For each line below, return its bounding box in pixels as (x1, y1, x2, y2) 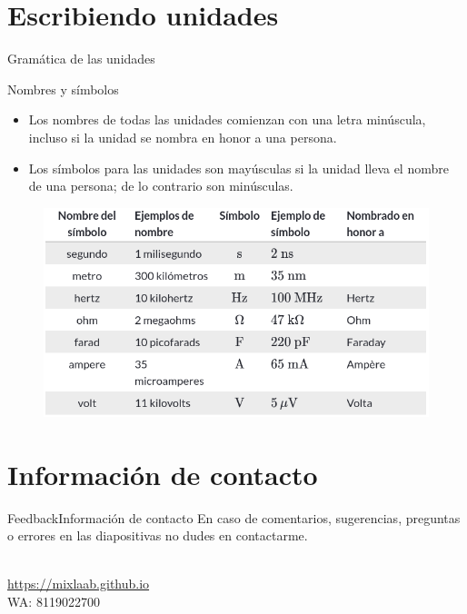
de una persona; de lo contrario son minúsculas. (28, 176, 293, 195)
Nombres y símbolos (7, 79, 119, 98)
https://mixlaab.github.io (7, 574, 150, 593)
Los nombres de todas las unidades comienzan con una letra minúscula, (28, 110, 426, 129)
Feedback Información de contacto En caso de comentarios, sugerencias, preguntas (7, 508, 461, 527)
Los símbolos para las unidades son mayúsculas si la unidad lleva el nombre (28, 158, 449, 177)
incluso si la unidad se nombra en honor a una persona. (28, 127, 337, 146)
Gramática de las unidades (7, 49, 155, 68)
